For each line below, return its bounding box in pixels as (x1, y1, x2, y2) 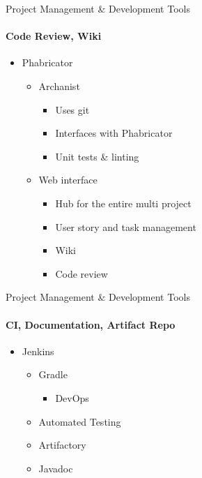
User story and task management (55, 219, 196, 234)
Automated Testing (38, 414, 121, 428)
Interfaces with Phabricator (55, 126, 173, 140)
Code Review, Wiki (6, 29, 102, 43)
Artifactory (38, 438, 86, 452)
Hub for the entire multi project (55, 195, 192, 210)
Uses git (55, 102, 90, 117)
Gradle (38, 367, 68, 382)
